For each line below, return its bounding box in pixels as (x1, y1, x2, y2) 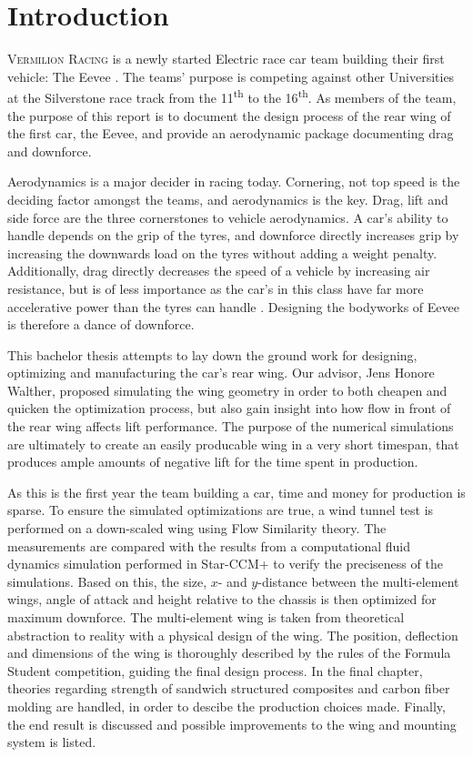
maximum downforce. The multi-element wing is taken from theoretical (7, 608, 405, 626)
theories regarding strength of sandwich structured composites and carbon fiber (7, 679, 450, 698)
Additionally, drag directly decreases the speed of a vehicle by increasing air (7, 261, 430, 280)
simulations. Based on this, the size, (7, 571, 207, 590)
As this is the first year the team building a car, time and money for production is (7, 482, 466, 501)
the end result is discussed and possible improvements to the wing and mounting (7, 714, 457, 733)
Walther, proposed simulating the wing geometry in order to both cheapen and (7, 380, 448, 399)
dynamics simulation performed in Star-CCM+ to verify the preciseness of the (7, 554, 443, 573)
